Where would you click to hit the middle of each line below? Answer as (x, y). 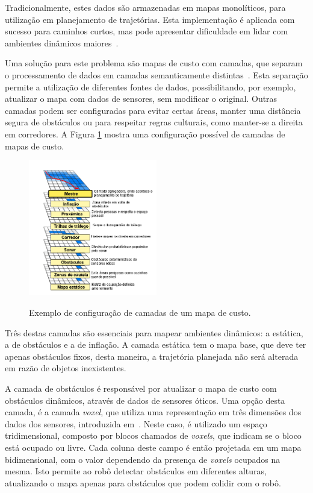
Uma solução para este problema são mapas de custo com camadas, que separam (154, 63)
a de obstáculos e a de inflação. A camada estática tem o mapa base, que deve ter (156, 344)
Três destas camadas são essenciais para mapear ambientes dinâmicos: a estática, (154, 332)
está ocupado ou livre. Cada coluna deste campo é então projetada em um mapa (153, 447)
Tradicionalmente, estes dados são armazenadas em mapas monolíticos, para (145, 7)
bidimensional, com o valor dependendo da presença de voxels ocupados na (143, 459)
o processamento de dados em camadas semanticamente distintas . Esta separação (156, 74)
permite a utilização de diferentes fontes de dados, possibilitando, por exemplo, (150, 86)
